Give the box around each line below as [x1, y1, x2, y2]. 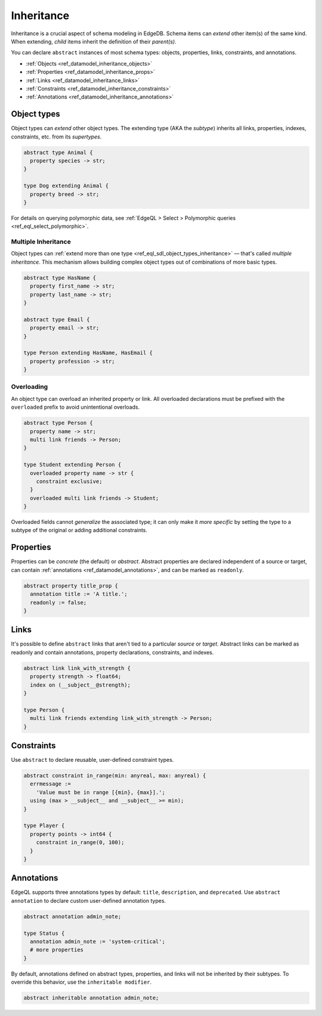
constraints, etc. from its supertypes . [11, 133, 102, 140]
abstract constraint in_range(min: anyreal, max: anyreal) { [23, 773, 206, 779]
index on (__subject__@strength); [30, 681, 131, 688]
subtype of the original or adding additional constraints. [11, 527, 148, 534]
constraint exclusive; [36, 478, 103, 484]
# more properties [30, 946, 83, 953]
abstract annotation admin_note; [23, 913, 122, 920]
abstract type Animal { [23, 149, 94, 156]
